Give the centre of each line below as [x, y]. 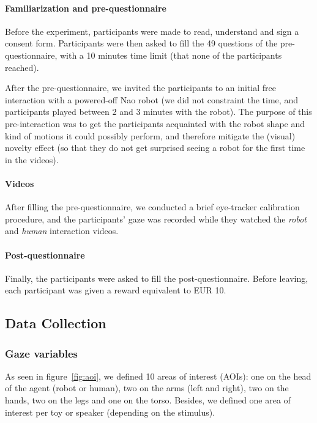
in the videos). [32, 159]
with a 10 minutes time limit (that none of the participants [171, 55]
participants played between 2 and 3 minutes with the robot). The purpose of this [158, 112]
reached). [22, 67]
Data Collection [56, 323]
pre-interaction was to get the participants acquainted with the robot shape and [155, 123]
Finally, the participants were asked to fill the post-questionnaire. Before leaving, [157, 278]
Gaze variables [42, 353]
